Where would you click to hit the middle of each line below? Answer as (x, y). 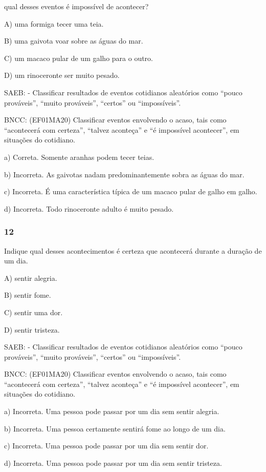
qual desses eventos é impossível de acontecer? (76, 6)
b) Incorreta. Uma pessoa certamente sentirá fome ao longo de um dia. (115, 428)
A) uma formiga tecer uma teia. (54, 23)
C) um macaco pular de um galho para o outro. (79, 58)
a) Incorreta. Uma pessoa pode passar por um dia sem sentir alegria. (112, 411)
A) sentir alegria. (31, 278)
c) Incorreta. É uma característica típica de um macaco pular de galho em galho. (131, 191)
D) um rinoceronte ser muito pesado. (62, 75)
